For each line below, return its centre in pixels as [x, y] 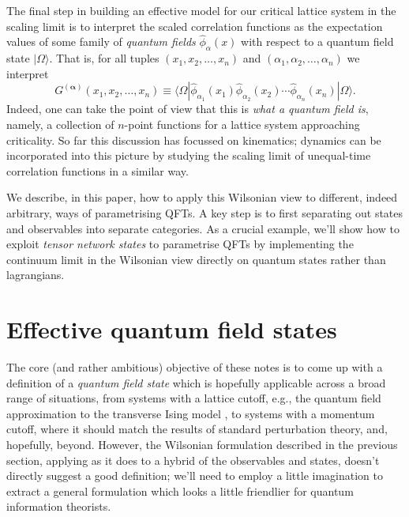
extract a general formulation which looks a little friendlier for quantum [180, 491]
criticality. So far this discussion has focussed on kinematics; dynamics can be [194, 140]
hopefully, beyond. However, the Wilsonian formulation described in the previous [202, 445]
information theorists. [59, 506]
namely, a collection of [60, 124]
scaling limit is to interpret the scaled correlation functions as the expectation [195, 26]
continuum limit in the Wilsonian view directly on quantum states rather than [196, 259]
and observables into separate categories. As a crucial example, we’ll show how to [203, 228]
